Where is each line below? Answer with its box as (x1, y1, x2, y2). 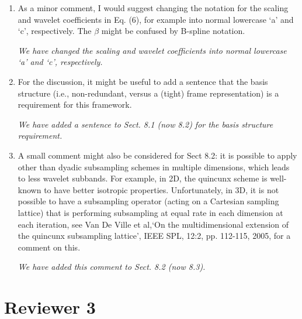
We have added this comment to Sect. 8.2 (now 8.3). (18, 260, 206, 273)
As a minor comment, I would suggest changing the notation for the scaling (18, 2, 289, 13)
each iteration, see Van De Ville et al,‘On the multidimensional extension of (18, 218, 289, 230)
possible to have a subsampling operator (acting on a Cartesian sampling (18, 195, 279, 207)
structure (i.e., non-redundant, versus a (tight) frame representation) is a (18, 87, 279, 99)
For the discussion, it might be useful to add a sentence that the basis (18, 75, 268, 87)
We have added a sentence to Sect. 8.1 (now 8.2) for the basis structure (18, 118, 273, 130)
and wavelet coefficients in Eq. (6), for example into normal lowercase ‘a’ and (18, 13, 294, 25)
